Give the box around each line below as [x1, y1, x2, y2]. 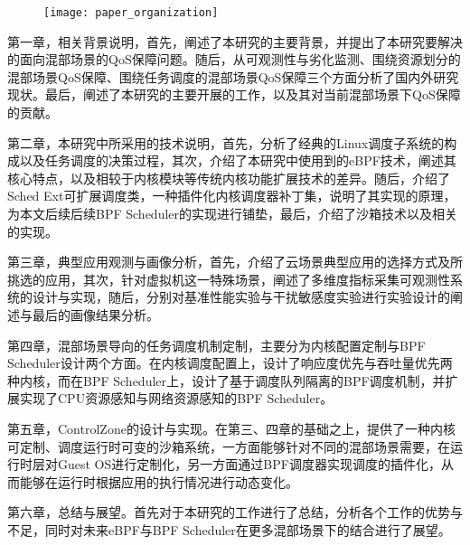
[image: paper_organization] [43, 6, 219, 19]
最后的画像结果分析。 [32, 305, 159, 324]
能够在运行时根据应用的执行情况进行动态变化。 [19, 472, 298, 491]
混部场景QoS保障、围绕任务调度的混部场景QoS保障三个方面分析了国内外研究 [7, 67, 459, 86]
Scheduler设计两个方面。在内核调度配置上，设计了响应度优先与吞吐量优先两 [7, 353, 453, 372]
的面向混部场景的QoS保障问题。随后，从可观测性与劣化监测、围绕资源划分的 [7, 50, 461, 69]
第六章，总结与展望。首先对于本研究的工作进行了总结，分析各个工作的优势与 [7, 503, 463, 522]
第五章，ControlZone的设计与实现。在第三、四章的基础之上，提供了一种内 [7, 418, 443, 437]
